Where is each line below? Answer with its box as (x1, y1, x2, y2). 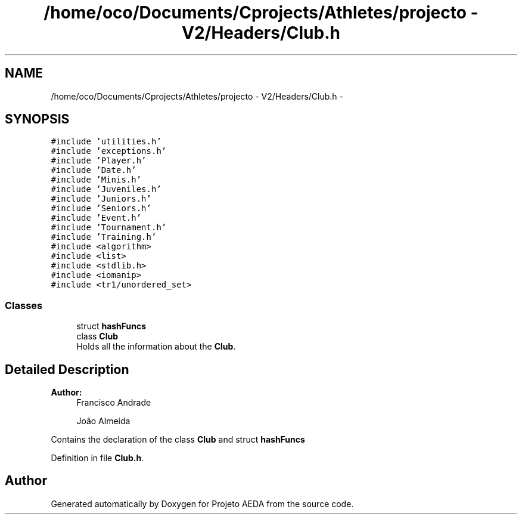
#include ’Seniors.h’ (51, 203, 151, 214)
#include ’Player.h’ (51, 156, 147, 166)
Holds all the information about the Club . (76, 341, 236, 352)
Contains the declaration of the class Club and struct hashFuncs (51, 434, 305, 445)
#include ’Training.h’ (51, 232, 157, 242)
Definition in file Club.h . (51, 453, 144, 464)
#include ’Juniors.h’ (51, 194, 151, 204)
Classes (5, 299, 43, 311)
